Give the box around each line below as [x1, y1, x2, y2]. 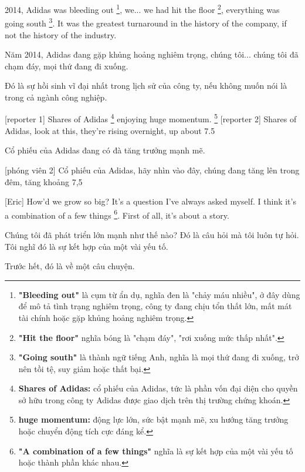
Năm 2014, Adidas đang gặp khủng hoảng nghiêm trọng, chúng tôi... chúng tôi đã [5, 48, 299, 61]
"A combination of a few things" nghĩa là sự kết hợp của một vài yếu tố [18, 444, 293, 457]
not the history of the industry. [5, 28, 117, 41]
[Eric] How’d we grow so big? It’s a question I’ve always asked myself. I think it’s [5, 195, 296, 207]
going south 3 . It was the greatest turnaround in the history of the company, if [5, 15, 287, 29]
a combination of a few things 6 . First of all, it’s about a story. [5, 207, 229, 221]
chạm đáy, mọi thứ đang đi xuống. [5, 59, 128, 72]
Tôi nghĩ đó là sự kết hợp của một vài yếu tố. [5, 240, 168, 252]
